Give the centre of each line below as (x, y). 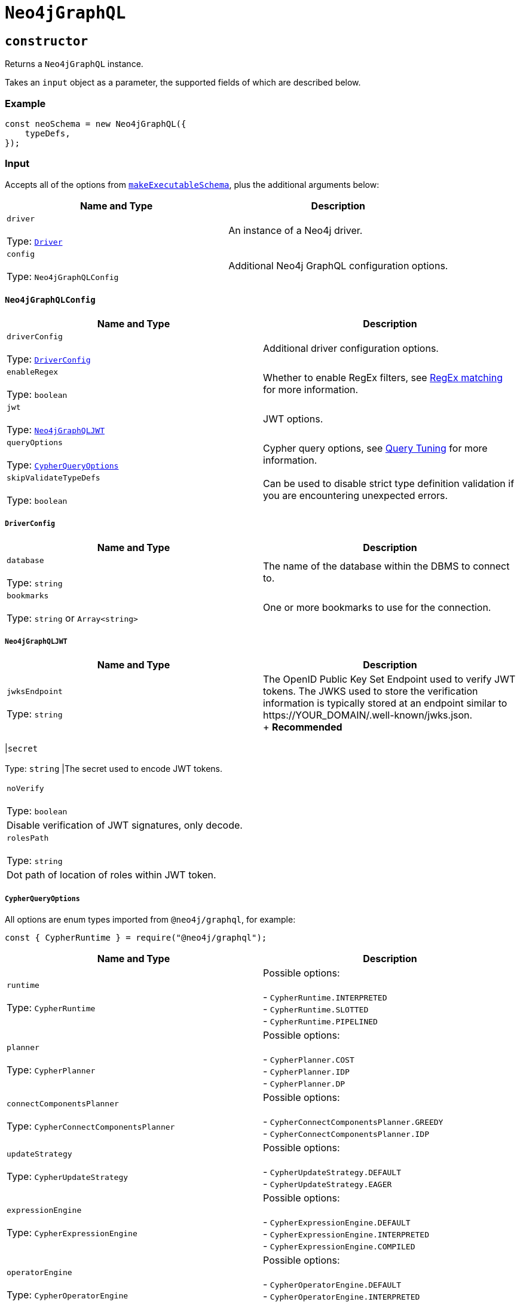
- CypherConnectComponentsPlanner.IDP (346, 1134)
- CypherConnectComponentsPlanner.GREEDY (353, 1122)
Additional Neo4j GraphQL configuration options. (338, 266)
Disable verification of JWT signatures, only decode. (125, 825)
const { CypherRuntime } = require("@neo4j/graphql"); (136, 938)
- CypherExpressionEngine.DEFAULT (337, 1222)
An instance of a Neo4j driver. (296, 231)
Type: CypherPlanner (51, 1070)
